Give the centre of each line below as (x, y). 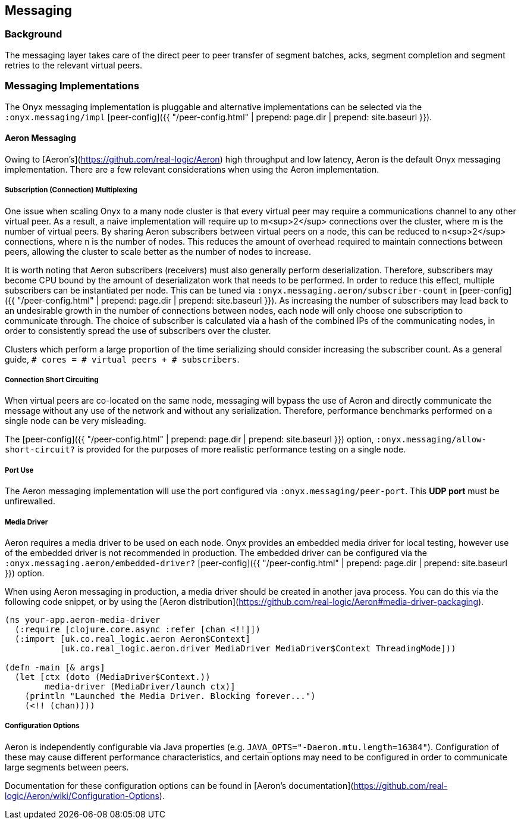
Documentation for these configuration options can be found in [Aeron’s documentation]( (179, 785)
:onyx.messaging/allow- (431, 440)
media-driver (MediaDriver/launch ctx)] (140, 686)
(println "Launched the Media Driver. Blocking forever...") (170, 696)
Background (34, 34)
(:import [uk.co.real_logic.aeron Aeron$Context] (133, 639)
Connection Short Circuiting (52, 380)
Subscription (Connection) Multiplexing (71, 190)
